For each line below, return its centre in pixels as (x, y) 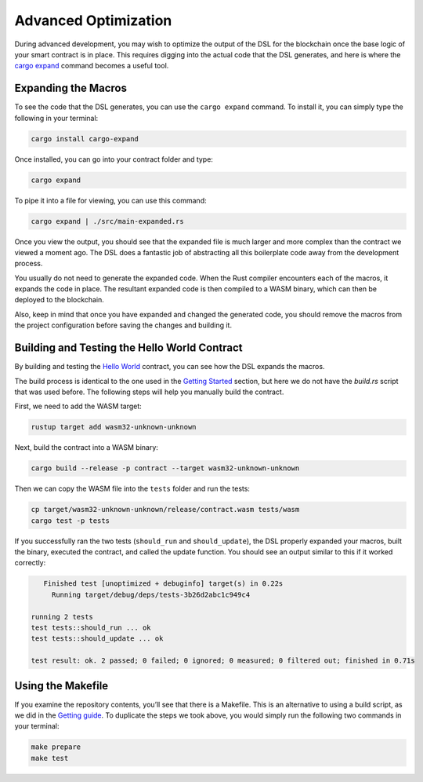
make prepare (56, 747)
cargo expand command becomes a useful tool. (92, 66)
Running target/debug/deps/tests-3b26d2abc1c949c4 (151, 594)
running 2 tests (62, 617)
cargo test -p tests (70, 521)
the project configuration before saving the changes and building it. (123, 325)
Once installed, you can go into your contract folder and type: (114, 159)
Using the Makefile (61, 686)
